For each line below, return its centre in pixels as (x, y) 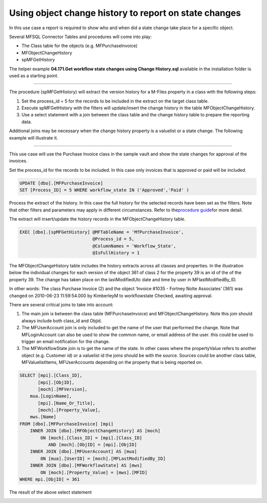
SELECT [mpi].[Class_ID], (51, 376)
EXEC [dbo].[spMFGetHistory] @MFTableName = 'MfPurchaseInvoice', (102, 232)
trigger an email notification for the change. (66, 341)
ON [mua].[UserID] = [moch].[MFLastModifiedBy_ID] (103, 458)
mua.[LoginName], (51, 396)
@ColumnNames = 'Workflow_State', (134, 246)
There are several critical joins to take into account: (61, 305)
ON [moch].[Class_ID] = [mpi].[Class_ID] (91, 438)
